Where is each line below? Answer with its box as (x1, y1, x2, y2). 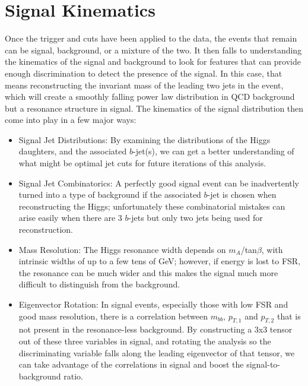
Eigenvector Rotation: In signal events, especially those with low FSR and (18, 298, 288, 310)
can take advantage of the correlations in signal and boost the (18, 358, 244, 371)
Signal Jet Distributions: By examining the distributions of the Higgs (18, 133, 271, 145)
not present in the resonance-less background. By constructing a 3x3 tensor (18, 323, 293, 336)
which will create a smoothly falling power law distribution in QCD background (5, 90, 295, 103)
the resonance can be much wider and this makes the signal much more (18, 266, 278, 279)
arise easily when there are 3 (18, 211, 122, 224)
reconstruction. (18, 223, 73, 236)
